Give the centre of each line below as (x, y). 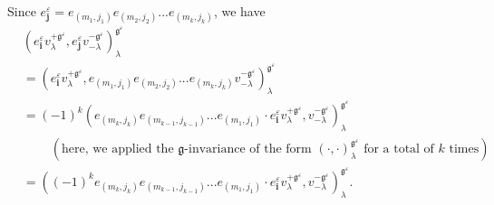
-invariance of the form (248, 149)
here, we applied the (117, 149)
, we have (239, 11)
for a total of (399, 149)
